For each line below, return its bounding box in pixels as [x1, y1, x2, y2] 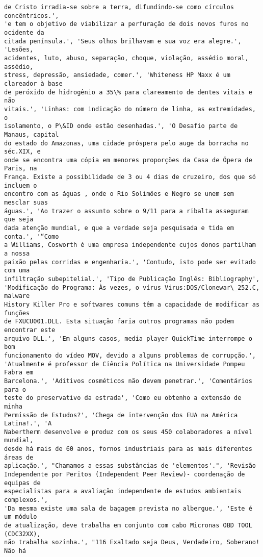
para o [4, 386, 26, 393]
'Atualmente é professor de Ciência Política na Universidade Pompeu [4, 360, 245, 368]
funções [4, 309, 30, 317]
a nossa [4, 250, 30, 258]
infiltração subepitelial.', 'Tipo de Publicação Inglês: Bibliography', [4, 275, 260, 283]
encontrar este [4, 326, 56, 334]
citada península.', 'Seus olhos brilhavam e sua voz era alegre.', [4, 37, 242, 45]
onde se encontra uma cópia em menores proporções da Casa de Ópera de [4, 156, 252, 164]
